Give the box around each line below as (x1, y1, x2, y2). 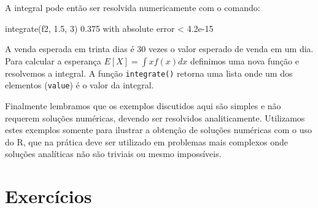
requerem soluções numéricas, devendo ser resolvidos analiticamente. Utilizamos (5, 111, 305, 124)
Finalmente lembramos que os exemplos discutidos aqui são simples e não (5, 99, 281, 112)
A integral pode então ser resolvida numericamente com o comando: (5, 1, 260, 13)
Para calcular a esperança (5, 54, 101, 67)
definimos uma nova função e (190, 54, 299, 67)
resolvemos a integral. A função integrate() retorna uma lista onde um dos (5, 66, 293, 79)
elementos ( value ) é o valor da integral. (5, 79, 154, 91)
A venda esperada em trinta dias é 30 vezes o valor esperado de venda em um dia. (5, 42, 314, 55)
